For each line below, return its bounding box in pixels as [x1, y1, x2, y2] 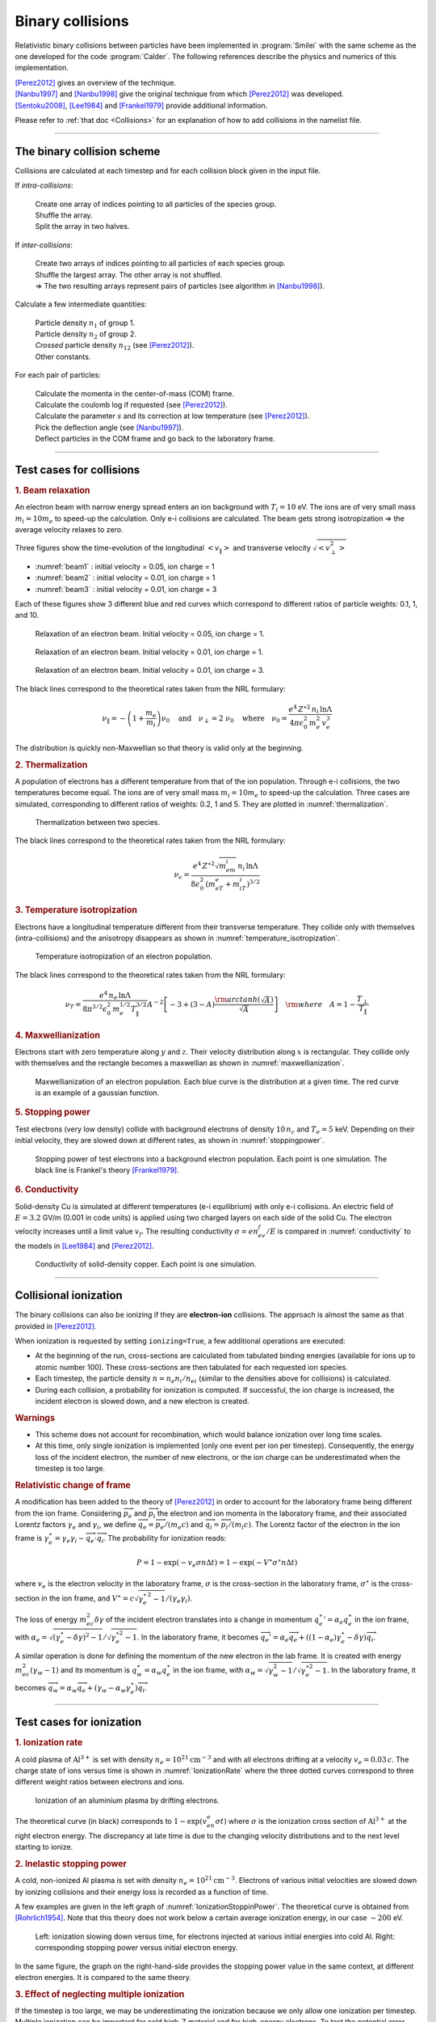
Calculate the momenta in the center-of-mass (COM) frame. [35, 388, 235, 398]
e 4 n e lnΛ [99, 989, 131, 1002]
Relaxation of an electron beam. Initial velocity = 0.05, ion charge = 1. [35, 628, 265, 638]
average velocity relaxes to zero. [15, 525, 124, 535]
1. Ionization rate [15, 1737, 83, 1749]
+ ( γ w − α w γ [86, 1683, 131, 1694]
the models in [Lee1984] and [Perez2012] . [15, 1241, 154, 1250]
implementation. [15, 63, 69, 73]
